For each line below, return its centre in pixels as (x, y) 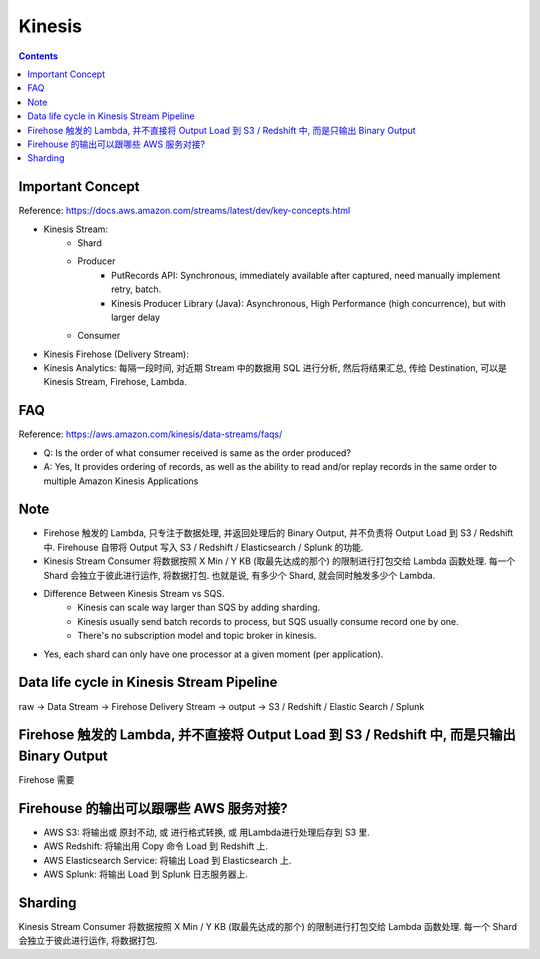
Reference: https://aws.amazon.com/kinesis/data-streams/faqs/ (150, 434)
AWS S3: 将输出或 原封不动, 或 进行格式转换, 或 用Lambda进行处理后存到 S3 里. (206, 832)
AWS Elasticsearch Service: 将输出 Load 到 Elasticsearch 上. (167, 860)
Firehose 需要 (46, 779)
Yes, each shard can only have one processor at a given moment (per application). (213, 654)
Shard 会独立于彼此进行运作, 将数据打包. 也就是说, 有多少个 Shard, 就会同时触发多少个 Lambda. (239, 575)
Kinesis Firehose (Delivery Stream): (116, 354)
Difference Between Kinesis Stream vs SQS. (134, 594)
